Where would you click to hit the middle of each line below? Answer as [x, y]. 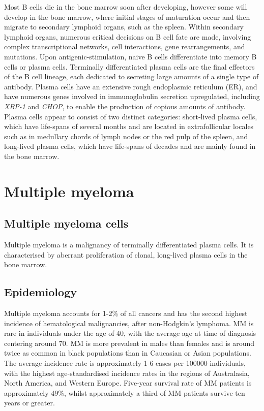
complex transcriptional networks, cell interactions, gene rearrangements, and [125, 46]
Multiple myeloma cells [66, 223]
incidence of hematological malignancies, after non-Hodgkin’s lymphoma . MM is [129, 323]
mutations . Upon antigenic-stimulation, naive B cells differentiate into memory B [130, 56]
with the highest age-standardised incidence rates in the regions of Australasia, [127, 373]
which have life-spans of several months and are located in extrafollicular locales [129, 126]
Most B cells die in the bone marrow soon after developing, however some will [126, 7]
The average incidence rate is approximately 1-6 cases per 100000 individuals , [125, 363]
